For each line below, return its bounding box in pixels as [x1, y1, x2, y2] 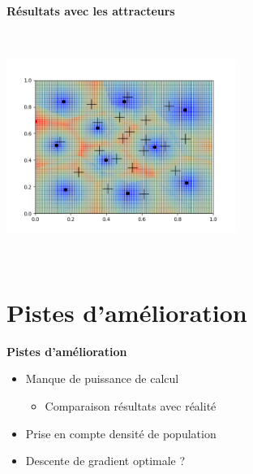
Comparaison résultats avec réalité [45, 397, 217, 414]
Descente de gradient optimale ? [25, 452, 186, 469]
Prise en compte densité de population [25, 424, 217, 441]
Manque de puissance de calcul [25, 370, 179, 387]
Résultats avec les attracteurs [6, 2, 175, 19]
